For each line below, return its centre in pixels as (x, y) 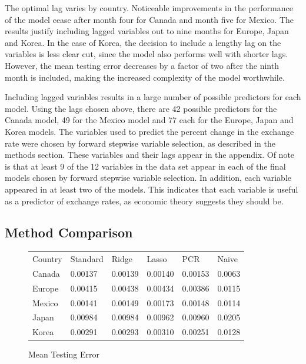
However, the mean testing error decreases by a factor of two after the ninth (142, 65)
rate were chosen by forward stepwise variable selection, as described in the (140, 143)
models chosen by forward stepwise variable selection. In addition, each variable (148, 178)
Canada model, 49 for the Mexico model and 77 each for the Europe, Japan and (149, 120)
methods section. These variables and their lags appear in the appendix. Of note (150, 155)
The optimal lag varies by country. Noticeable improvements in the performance (149, 8)
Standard (87, 259)
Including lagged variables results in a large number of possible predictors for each (153, 97)
